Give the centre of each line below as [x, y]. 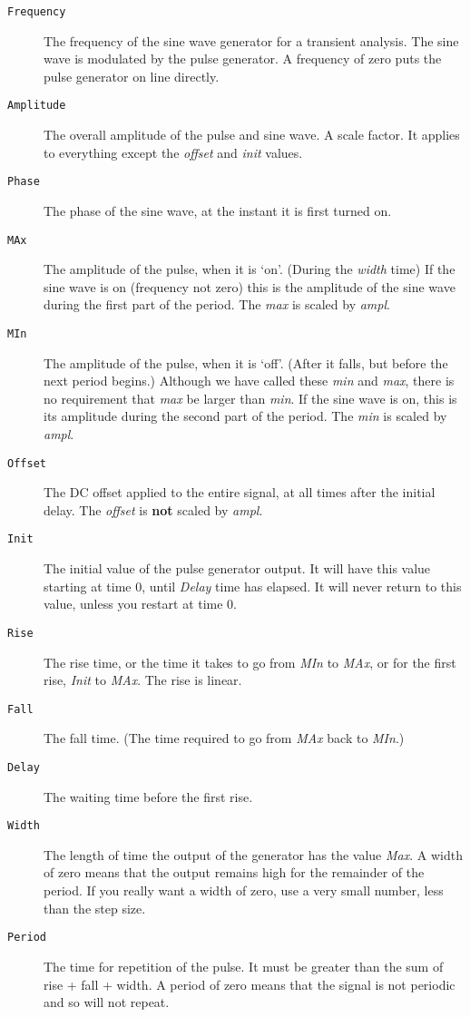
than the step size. [95, 908]
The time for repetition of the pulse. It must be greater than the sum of [244, 966]
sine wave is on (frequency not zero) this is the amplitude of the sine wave [250, 286]
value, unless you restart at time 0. [141, 604]
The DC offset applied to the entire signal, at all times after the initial [240, 492]
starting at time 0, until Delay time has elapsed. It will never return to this [253, 586]
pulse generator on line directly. [132, 76]
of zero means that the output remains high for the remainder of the [234, 872]
